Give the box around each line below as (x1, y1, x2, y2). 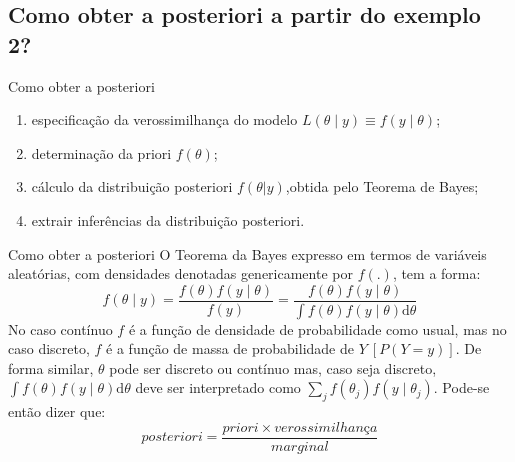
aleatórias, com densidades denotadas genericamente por (8, 263, 353, 284)
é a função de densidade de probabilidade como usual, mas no (128, 318, 507, 339)
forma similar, (8, 357, 94, 378)
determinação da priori (31, 142, 172, 163)
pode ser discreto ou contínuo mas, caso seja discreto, (109, 357, 437, 378)
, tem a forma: (392, 263, 481, 284)
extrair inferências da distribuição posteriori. (31, 209, 305, 230)
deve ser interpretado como (135, 377, 301, 398)
